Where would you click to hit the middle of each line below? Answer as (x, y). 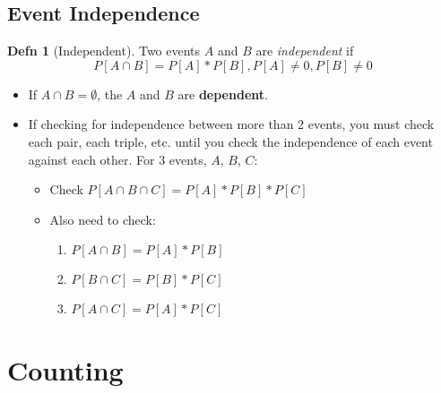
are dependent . (223, 94)
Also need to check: (103, 219)
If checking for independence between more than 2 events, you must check (231, 124)
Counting (65, 369)
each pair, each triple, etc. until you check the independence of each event (230, 141)
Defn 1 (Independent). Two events (104, 51)
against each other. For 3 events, (117, 159)
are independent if (305, 51)
